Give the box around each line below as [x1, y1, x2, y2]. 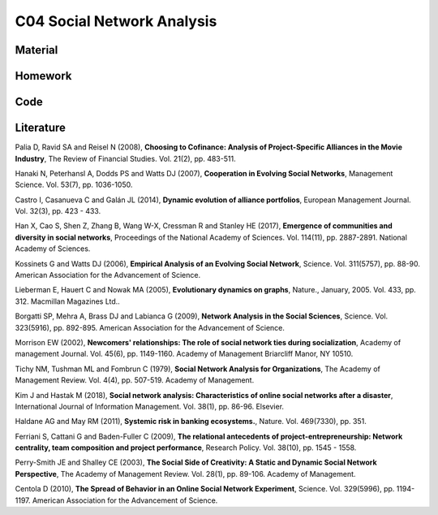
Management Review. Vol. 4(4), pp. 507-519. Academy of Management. [15, 375, 255, 385]
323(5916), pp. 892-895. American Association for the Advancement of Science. [15, 322, 286, 332]
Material [15, 43, 58, 57]
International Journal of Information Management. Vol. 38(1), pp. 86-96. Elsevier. [15, 401, 284, 411]
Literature [15, 121, 67, 135]
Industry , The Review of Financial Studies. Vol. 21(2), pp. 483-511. [15, 154, 236, 163]
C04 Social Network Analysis [15, 12, 217, 30]
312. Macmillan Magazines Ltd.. [15, 296, 121, 306]
